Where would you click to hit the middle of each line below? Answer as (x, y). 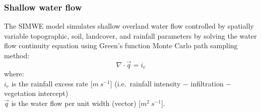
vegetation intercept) (36, 93)
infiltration (207, 83)
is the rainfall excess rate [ (52, 83)
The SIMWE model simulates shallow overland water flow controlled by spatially (129, 26)
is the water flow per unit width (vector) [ (76, 103)
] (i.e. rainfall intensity (145, 83)
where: (14, 74)
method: (17, 55)
